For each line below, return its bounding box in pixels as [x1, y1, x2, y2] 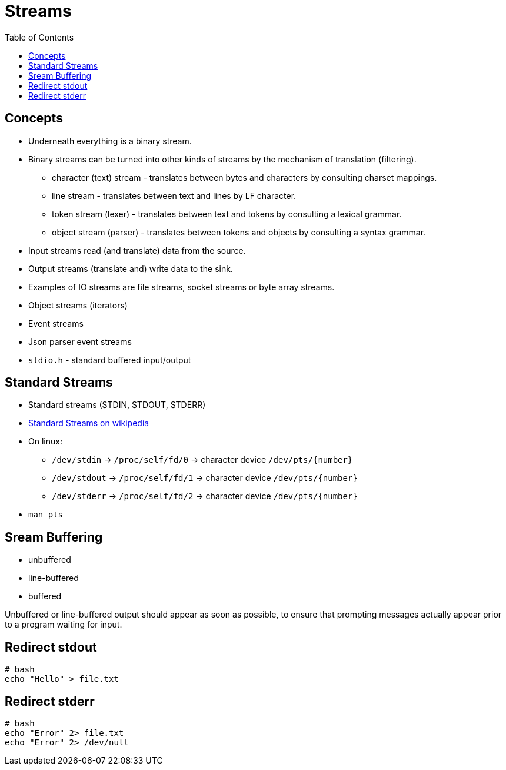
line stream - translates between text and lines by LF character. [52, 190, 297, 201]
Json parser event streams [28, 336, 132, 347]
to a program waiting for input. [5, 619, 122, 630]
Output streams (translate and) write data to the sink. [28, 263, 233, 274]
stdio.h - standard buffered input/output [28, 354, 191, 365]
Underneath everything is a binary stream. [28, 135, 192, 146]
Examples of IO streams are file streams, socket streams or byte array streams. [28, 281, 335, 292]
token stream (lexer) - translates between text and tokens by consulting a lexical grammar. [52, 208, 402, 219]
